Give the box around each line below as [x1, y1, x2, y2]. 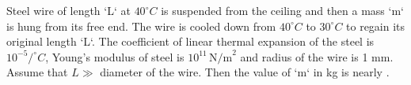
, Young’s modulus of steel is [45, 48, 185, 65]
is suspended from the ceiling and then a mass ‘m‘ [161, 2, 404, 18]
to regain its [346, 17, 405, 34]
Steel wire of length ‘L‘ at [6, 2, 131, 18]
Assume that [6, 64, 68, 80]
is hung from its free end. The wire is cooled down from [6, 17, 276, 34]
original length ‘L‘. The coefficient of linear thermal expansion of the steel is [6, 33, 375, 50]
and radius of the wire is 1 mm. [240, 48, 394, 65]
